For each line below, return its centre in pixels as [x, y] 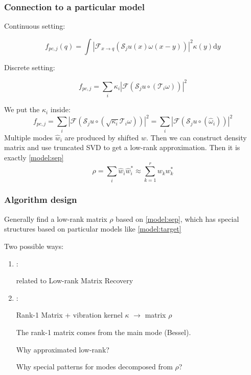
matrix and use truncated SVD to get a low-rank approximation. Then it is [122, 147]
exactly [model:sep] [34, 157]
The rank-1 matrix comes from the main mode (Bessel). [104, 332]
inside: [60, 109]
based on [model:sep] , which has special [177, 218]
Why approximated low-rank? [63, 349]
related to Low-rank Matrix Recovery [75, 280]
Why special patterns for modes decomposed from [94, 367]
